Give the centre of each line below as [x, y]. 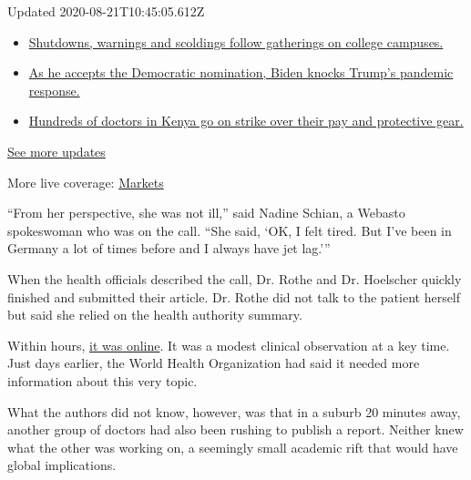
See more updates [56, 151]
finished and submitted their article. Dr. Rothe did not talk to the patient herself [234, 296]
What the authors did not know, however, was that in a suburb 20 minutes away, [234, 411]
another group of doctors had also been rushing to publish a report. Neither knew [235, 429]
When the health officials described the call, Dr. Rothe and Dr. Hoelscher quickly [235, 278]
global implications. [62, 465]
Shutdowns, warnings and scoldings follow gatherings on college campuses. [236, 41]
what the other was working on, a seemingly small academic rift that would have [233, 447]
